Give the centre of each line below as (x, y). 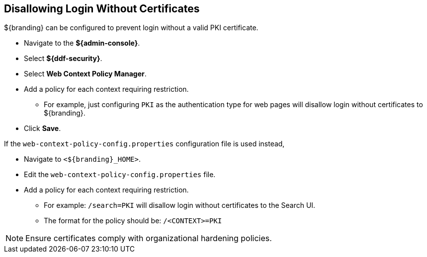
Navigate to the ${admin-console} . (82, 43)
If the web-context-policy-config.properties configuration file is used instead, (144, 144)
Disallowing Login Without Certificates (102, 9)
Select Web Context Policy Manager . (85, 74)
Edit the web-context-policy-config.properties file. (120, 175)
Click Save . (43, 128)
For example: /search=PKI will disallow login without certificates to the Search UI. (180, 205)
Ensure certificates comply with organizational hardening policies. (149, 238)
